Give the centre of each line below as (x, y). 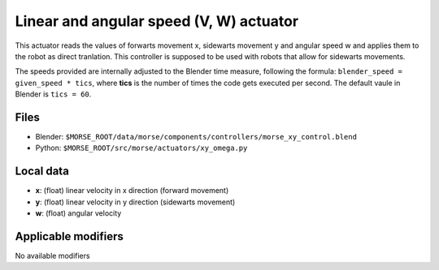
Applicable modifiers (69, 236)
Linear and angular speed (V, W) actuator (157, 21)
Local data (42, 171)
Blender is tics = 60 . (53, 94)
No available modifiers (52, 256)
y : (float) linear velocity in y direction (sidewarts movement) (135, 202)
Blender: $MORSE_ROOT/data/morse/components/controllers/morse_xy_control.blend (196, 137)
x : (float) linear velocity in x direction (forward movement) (132, 191)
